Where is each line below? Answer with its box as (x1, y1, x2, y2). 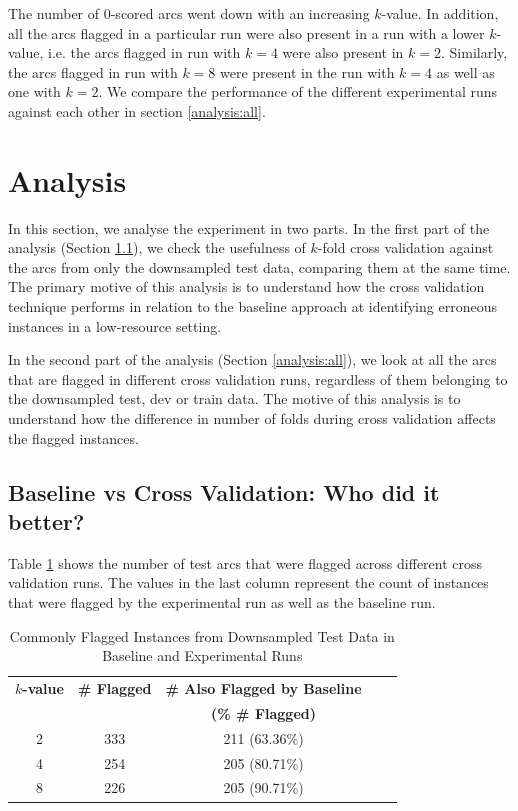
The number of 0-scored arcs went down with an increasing (8, 3, 370, 23)
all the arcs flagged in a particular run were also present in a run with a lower (8, 22, 485, 43)
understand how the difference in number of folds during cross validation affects (8, 408, 496, 429)
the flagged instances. (8, 427, 139, 448)
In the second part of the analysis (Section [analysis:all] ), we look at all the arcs (8, 349, 497, 370)
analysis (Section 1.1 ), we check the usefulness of (8, 237, 306, 258)
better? (8, 506, 85, 536)
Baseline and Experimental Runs (102, 645, 303, 666)
